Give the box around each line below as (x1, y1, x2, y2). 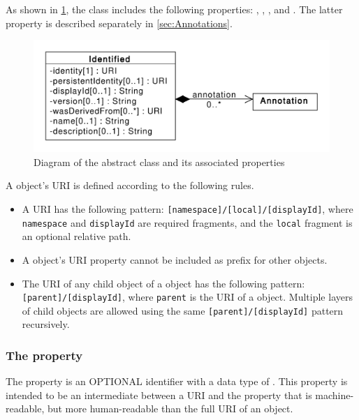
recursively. (22, 317, 70, 331)
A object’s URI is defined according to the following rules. (6, 178, 254, 193)
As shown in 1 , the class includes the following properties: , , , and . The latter (6, 2, 343, 16)
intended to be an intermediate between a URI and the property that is (6, 387, 312, 402)
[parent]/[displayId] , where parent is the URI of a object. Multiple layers (22, 290, 353, 304)
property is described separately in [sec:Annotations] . (6, 15, 233, 30)
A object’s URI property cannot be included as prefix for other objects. (22, 252, 328, 267)
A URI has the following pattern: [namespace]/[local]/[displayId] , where (22, 202, 353, 216)
